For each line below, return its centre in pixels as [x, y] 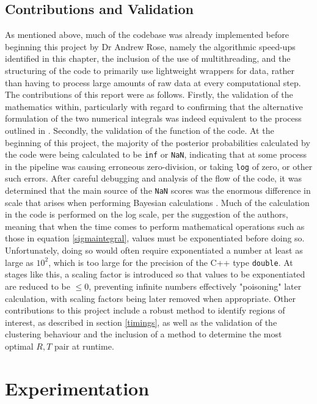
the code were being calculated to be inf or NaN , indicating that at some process [156, 154]
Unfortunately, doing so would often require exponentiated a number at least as [154, 250]
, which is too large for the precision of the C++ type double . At [171, 262]
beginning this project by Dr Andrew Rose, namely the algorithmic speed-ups [150, 46]
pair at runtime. [84, 346]
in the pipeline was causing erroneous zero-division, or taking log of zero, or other [159, 166]
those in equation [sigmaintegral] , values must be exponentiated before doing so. [155, 238]
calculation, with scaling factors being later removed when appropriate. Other [151, 298]
